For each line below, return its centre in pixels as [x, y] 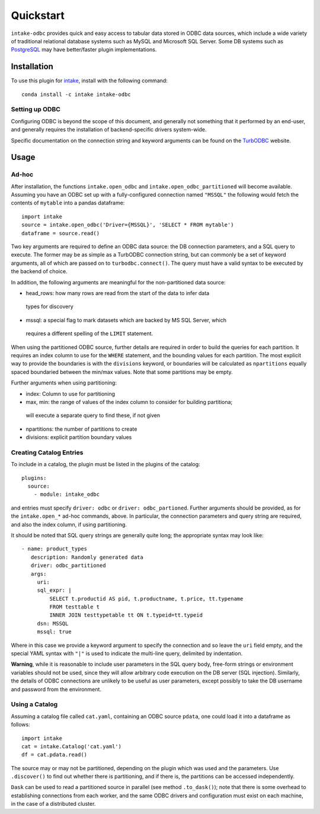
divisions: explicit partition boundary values [79, 437]
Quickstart [38, 15]
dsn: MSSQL [53, 623]
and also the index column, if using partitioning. [69, 524]
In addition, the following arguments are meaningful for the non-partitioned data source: [118, 282]
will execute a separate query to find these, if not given [93, 415]
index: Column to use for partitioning [71, 393]
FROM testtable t [75, 607]
